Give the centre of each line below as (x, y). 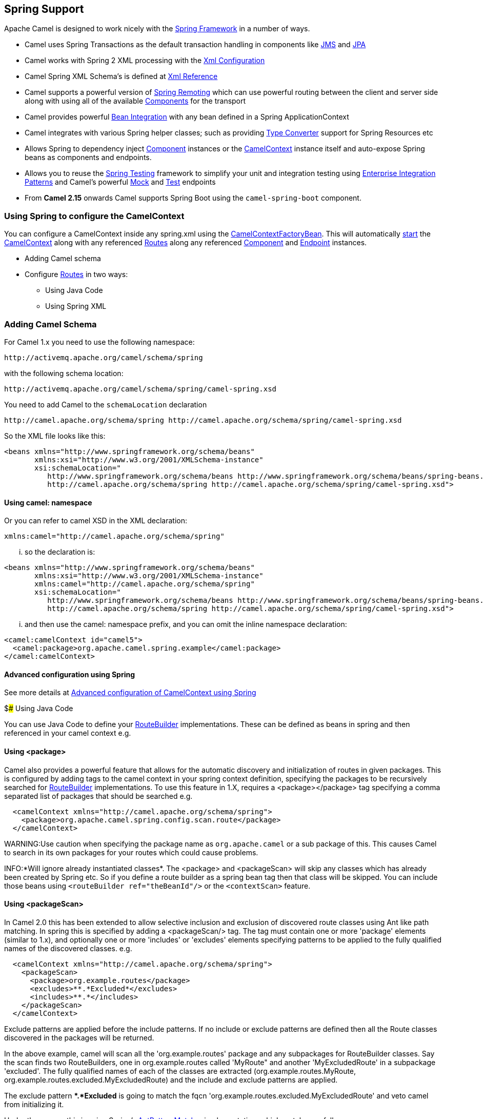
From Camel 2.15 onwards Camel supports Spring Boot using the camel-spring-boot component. (193, 198)
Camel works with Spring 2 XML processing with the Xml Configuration (145, 61)
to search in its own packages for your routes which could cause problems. (131, 852)
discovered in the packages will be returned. (79, 1037)
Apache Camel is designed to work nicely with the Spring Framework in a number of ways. (157, 29)
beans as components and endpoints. (88, 158)
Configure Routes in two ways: (76, 274)
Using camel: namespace (48, 502)
